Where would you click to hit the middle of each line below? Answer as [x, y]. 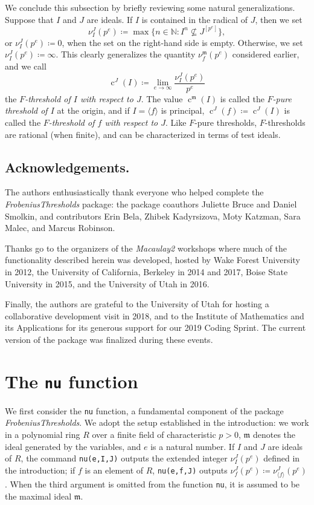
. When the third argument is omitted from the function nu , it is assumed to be [152, 484]
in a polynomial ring [43, 435]
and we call [26, 66]
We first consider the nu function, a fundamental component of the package [144, 410]
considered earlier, [266, 54]
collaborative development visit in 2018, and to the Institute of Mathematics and [155, 315]
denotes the [274, 435]
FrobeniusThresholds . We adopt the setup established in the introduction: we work [157, 422]
